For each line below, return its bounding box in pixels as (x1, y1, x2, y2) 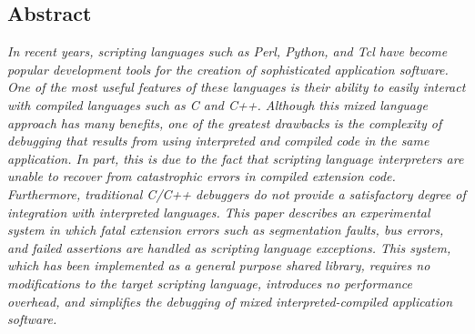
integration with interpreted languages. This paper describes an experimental (7, 202, 430, 221)
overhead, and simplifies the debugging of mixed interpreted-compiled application (7, 291, 453, 310)
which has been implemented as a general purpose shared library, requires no (7, 256, 430, 275)
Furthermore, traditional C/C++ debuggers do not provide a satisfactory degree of (7, 184, 466, 203)
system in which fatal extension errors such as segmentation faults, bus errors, (7, 220, 444, 239)
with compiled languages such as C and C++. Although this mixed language (7, 95, 428, 114)
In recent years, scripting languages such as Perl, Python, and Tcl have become (7, 42, 448, 61)
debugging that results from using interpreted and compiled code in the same (7, 131, 430, 150)
